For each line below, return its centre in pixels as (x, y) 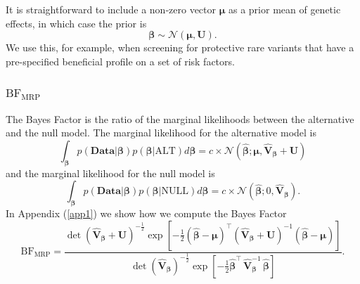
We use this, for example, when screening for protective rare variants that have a (180, 47)
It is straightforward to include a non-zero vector (111, 9)
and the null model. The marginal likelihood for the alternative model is (161, 133)
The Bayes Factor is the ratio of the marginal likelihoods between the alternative (180, 118)
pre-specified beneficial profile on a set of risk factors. (120, 61)
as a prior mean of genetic (284, 9)
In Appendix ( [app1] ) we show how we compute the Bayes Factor (146, 213)
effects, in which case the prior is (76, 23)
